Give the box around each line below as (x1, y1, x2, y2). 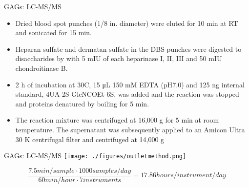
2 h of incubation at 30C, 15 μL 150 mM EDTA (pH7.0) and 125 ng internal (15, 79, 245, 89)
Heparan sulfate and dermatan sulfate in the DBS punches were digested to (15, 43, 242, 54)
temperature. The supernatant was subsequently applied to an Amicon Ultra (15, 124, 245, 134)
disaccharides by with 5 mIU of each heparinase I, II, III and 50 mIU (15, 53, 222, 63)
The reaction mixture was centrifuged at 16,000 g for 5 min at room (15, 115, 219, 125)
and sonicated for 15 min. (15, 27, 92, 38)
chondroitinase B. (15, 63, 68, 73)
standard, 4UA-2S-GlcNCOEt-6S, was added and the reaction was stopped (15, 89, 239, 99)
